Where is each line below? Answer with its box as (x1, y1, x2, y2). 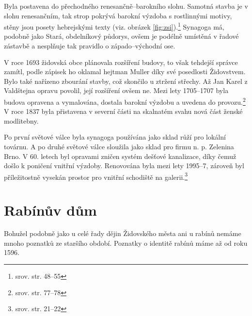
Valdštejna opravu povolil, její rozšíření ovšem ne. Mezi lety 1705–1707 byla (4, 85, 229, 95)
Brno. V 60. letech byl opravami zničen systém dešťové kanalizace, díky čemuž (4, 151, 236, 161)
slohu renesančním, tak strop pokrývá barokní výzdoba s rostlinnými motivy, (4, 10, 232, 20)
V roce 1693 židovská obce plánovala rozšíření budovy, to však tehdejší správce (4, 57, 238, 67)
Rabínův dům (4, 200, 97, 220)
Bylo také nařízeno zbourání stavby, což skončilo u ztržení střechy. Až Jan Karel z (4, 76, 248, 86)
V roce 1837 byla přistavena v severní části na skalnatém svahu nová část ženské (4, 106, 243, 116)
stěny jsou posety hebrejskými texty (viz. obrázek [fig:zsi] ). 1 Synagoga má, (4, 20, 224, 32)
